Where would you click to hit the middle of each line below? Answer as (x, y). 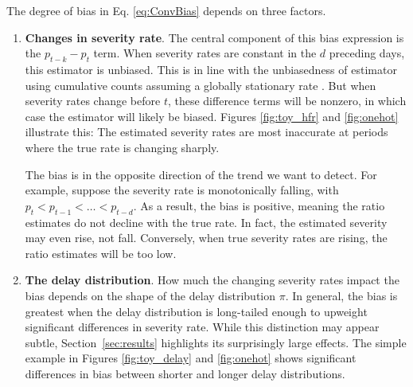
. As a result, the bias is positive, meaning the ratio (259, 205)
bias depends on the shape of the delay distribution (150, 295)
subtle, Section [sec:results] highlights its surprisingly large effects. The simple (216, 342)
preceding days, (367, 53)
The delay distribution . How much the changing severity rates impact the (212, 280)
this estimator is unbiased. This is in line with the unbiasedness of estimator (211, 69)
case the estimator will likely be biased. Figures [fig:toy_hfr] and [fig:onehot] (212, 116)
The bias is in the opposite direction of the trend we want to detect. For (201, 174)
